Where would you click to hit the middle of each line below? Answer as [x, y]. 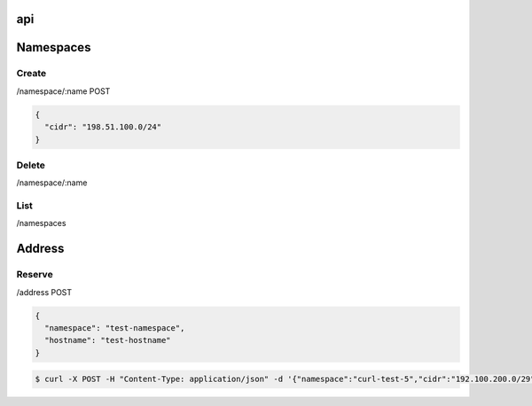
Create [31, 74]
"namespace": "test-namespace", [115, 328]
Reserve [35, 275]
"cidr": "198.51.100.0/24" [103, 127]
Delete [31, 165]
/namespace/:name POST [63, 91]
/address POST [44, 292]
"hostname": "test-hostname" [108, 340]
